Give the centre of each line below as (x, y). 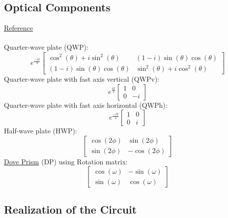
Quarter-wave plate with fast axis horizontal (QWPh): (86, 105)
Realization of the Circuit (71, 209)
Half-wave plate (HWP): (41, 131)
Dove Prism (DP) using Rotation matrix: (66, 161)
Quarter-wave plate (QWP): (46, 47)
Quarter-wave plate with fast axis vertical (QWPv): (82, 79)
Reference (18, 28)
